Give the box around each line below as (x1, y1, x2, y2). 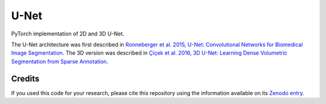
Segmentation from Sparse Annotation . (11, 58, 109, 65)
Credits (11, 73, 40, 84)
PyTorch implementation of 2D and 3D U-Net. (11, 30, 125, 37)
